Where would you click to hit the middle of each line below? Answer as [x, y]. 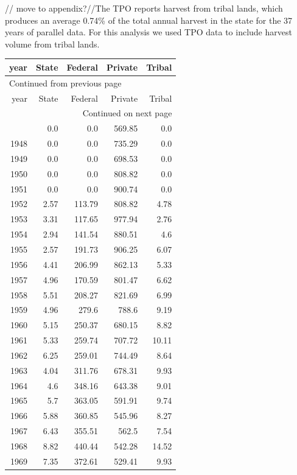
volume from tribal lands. [52, 44]
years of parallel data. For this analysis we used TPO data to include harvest [148, 32]
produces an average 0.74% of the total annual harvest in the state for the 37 [149, 20]
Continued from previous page [65, 83]
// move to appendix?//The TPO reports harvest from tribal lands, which [144, 8]
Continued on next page [127, 113]
